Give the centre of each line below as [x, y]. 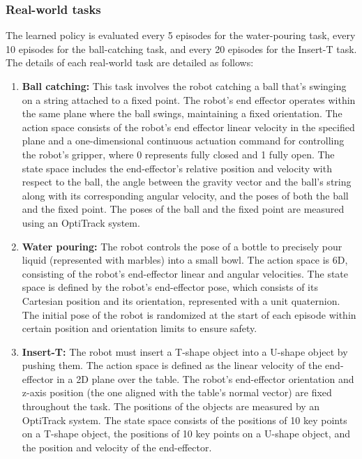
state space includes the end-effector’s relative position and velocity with [177, 168]
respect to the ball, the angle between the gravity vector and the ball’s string [187, 182]
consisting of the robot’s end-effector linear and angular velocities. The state [185, 273]
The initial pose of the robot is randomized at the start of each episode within [189, 314]
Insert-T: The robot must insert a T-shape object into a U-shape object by [185, 351]
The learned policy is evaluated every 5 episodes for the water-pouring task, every [181, 35]
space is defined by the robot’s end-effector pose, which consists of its [170, 287]
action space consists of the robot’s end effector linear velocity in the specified [188, 127]
